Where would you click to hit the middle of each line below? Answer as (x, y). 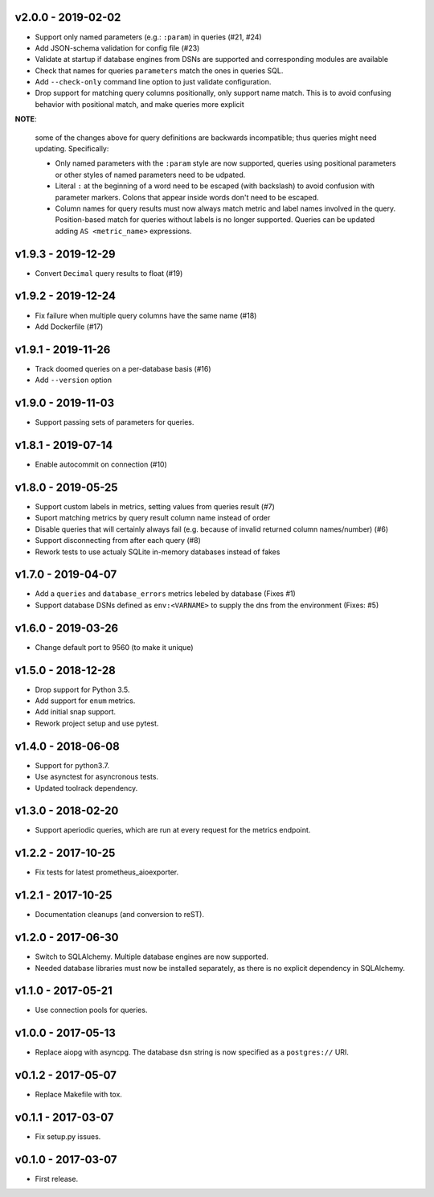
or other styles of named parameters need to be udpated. (150, 175)
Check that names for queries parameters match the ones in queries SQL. (159, 70)
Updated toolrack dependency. (86, 788)
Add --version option (74, 380)
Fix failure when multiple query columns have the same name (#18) (146, 315)
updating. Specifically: (72, 149)
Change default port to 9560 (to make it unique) (114, 647)
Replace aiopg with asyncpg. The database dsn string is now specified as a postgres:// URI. (192, 1052)
